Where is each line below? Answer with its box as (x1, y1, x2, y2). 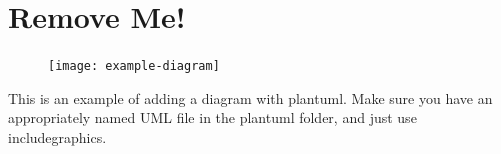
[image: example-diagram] (48, 59, 220, 74)
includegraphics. (8, 126, 107, 147)
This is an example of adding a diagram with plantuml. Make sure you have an (8, 87, 493, 108)
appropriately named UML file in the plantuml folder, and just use (8, 107, 417, 128)
